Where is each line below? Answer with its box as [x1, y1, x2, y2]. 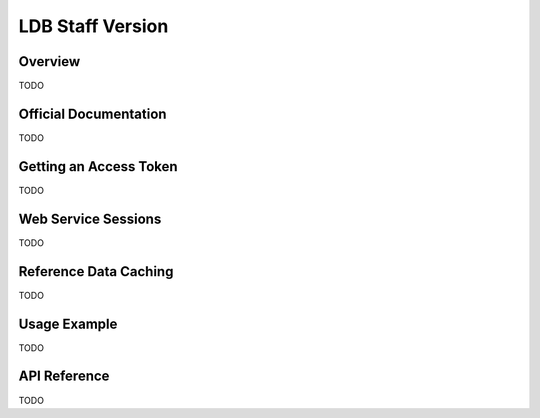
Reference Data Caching [18, 263, 174, 280]
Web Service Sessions [18, 210, 162, 227]
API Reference [18, 368, 110, 385]
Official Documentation [18, 105, 167, 122]
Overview [18, 53, 81, 70]
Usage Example [18, 315, 118, 332]
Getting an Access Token [18, 158, 179, 175]
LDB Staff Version [18, 15, 169, 37]
